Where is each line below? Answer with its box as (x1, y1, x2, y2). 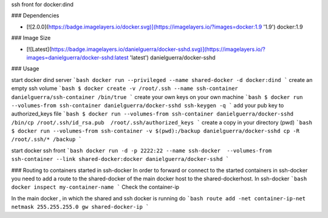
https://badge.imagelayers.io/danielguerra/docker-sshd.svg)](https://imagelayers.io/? (50, 46, 265, 53)
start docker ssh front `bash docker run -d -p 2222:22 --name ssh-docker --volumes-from (11, 146, 272, 154)
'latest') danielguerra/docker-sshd (129, 53, 216, 61)
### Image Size (11, 34, 51, 42)
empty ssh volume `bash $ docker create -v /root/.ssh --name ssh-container (11, 85, 238, 92)
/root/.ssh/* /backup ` (11, 136, 82, 143)
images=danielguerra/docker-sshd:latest (26, 53, 129, 61)
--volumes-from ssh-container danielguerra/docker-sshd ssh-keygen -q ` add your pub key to (11, 101, 284, 109)
